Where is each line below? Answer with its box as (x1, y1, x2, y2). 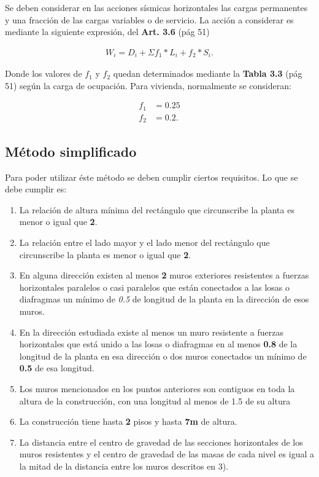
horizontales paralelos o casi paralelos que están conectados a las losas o (19, 280, 290, 293)
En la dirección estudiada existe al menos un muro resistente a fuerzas (19, 325, 283, 338)
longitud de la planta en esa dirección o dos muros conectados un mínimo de (19, 349, 307, 362)
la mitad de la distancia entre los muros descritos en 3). (19, 459, 229, 472)
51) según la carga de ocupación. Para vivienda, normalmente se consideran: (5, 79, 291, 92)
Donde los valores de (5, 67, 82, 80)
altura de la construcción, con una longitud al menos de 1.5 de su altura (19, 394, 291, 407)
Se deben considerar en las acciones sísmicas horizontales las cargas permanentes (5, 1, 308, 14)
